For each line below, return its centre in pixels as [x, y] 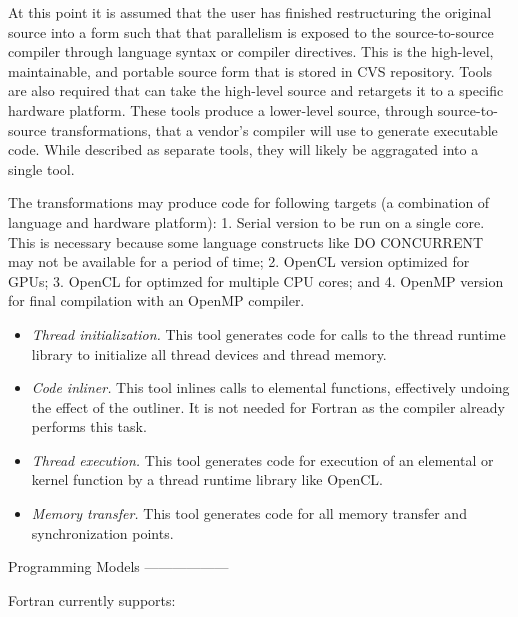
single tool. [41, 168]
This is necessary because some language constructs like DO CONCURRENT [246, 241]
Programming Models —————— [118, 566]
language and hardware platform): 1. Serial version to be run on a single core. [246, 221]
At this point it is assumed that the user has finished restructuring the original [250, 12]
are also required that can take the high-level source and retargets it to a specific [256, 90]
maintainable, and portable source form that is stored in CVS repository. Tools [250, 70]
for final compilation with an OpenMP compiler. [156, 300]
